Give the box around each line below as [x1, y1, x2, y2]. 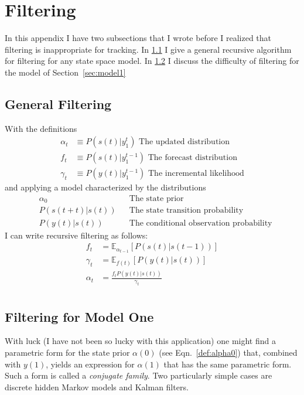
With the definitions [5, 122, 77, 134]
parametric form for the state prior [5, 346, 130, 359]
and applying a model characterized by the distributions [5, 181, 206, 193]
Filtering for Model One [5, 307, 154, 325]
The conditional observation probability [129, 219, 272, 227]
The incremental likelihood [148, 169, 244, 178]
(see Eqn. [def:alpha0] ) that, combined [159, 346, 298, 359]
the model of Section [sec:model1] [5, 66, 126, 78]
